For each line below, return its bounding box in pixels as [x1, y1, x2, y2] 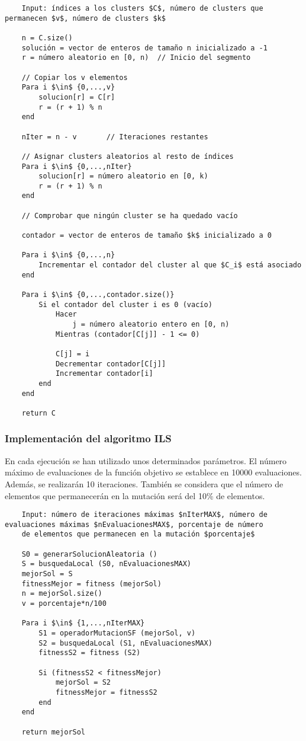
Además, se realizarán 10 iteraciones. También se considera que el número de [5, 477, 284, 490]
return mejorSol [21, 727, 86, 736]
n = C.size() [21, 33, 73, 42]
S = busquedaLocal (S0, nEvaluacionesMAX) [21, 560, 191, 568]
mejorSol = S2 [55, 678, 111, 687]
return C [21, 408, 56, 417]
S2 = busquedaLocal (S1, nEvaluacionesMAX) [38, 638, 212, 647]
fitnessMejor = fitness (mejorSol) [21, 579, 162, 588]
